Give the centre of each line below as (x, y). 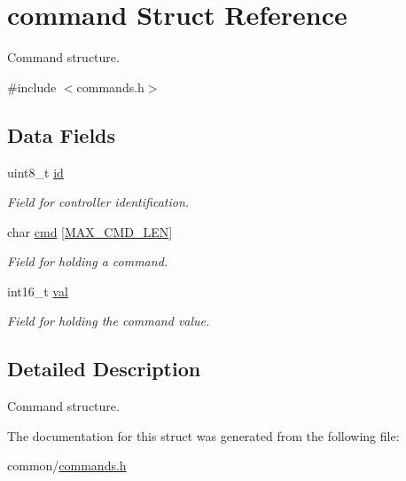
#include (32, 87)
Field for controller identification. (98, 202)
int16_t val (38, 291)
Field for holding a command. (88, 261)
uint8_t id (35, 172)
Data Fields (62, 134)
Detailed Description (104, 369)
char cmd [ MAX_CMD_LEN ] (90, 231)
